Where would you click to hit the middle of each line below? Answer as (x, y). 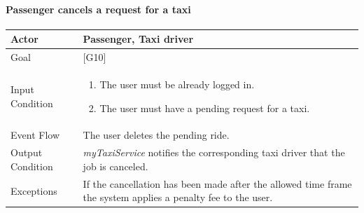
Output (27, 152)
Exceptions (34, 190)
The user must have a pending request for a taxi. (205, 108)
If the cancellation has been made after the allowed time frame (217, 183)
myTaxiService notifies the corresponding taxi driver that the (214, 152)
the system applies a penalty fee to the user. (178, 197)
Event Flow (35, 135)
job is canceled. (115, 166)
